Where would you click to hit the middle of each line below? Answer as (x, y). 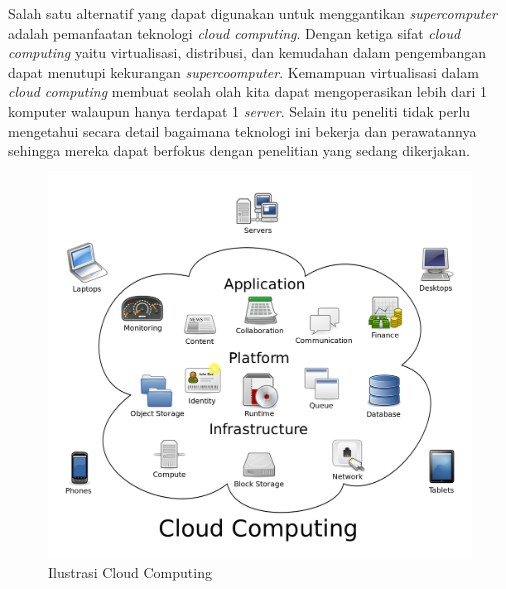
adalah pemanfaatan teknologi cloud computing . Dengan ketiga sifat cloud (234, 32)
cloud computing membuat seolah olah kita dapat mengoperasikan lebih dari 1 (247, 91)
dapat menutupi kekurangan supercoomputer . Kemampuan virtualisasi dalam (243, 71)
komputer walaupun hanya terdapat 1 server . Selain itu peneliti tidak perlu (239, 110)
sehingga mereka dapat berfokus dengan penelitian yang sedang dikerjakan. (239, 150)
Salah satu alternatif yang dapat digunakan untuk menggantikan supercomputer (252, 13)
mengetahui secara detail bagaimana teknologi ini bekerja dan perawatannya (242, 130)
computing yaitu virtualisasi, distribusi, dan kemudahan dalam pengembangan (247, 52)
